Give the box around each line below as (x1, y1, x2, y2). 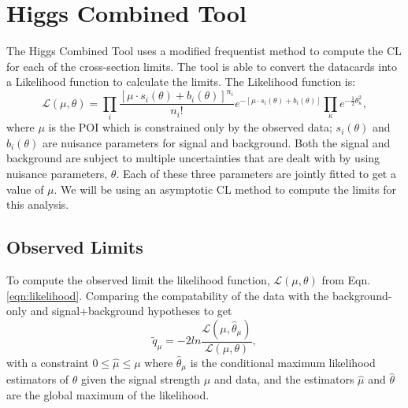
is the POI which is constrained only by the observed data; (48, 119, 332, 135)
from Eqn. (321, 271, 371, 287)
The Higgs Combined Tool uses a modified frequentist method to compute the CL (6, 43, 402, 59)
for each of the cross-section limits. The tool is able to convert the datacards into (6, 57, 398, 74)
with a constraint (6, 354, 89, 370)
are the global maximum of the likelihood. (6, 386, 210, 402)
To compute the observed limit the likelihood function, (6, 271, 270, 287)
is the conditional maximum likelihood (190, 354, 376, 370)
